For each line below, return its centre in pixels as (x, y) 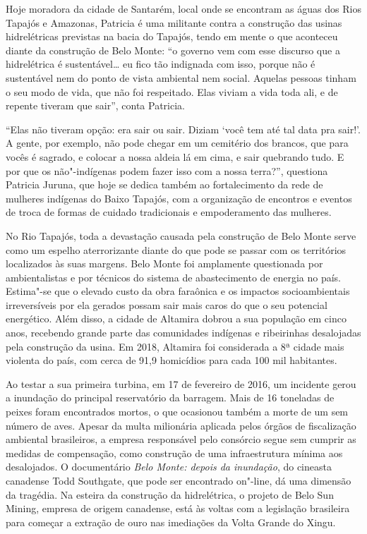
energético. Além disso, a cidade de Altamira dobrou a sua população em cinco (176, 318)
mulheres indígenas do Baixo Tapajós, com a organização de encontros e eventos (179, 198)
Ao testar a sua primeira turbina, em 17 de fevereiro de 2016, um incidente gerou (181, 383)
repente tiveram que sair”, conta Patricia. (95, 105)
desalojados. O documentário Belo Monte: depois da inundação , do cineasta (169, 467)
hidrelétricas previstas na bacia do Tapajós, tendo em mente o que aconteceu (172, 36)
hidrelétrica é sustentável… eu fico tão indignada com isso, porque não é (161, 64)
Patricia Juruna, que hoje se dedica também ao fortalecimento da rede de (164, 184)
